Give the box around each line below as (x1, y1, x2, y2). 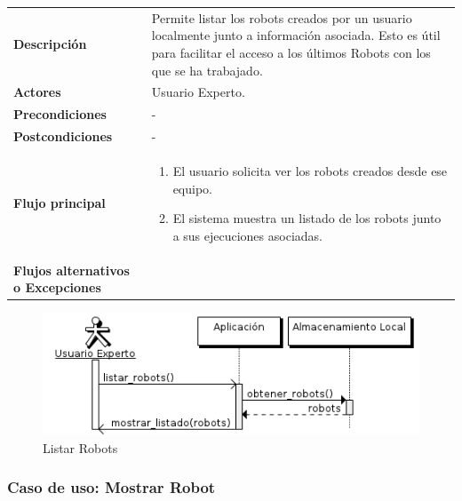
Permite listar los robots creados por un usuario (151, 8, 412, 27)
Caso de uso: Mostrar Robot (7, 476, 216, 498)
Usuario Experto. (151, 83, 245, 101)
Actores (13, 83, 61, 101)
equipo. (172, 179, 212, 197)
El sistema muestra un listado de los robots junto (172, 209, 442, 227)
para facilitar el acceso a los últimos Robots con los (151, 43, 431, 61)
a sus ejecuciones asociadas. (172, 226, 323, 244)
